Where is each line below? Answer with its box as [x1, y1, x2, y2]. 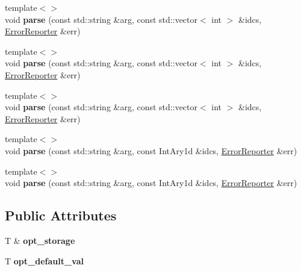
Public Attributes [5, 206, 117, 225]
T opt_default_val [5, 254, 84, 267]
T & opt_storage [5, 234, 75, 246]
